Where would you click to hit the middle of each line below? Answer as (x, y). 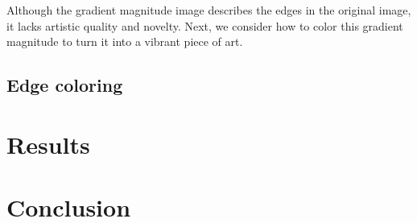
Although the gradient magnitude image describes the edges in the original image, (209, 10)
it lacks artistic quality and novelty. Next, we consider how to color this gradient (205, 25)
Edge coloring (65, 85)
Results (48, 144)
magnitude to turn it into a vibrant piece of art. (125, 41)
